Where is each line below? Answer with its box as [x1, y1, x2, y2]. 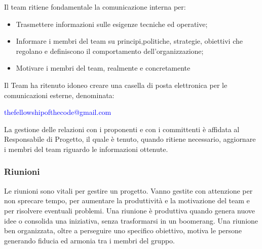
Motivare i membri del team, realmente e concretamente [16, 63, 191, 73]
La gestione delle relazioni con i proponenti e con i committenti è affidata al [4, 123, 240, 134]
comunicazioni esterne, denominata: [4, 89, 115, 100]
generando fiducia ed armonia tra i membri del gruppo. [4, 235, 175, 245]
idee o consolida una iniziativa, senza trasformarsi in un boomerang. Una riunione [4, 215, 258, 226]
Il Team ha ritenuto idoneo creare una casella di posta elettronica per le [4, 79, 228, 90]
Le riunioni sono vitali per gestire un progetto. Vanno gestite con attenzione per [4, 185, 253, 196]
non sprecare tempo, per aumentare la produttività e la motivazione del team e [4, 195, 250, 206]
